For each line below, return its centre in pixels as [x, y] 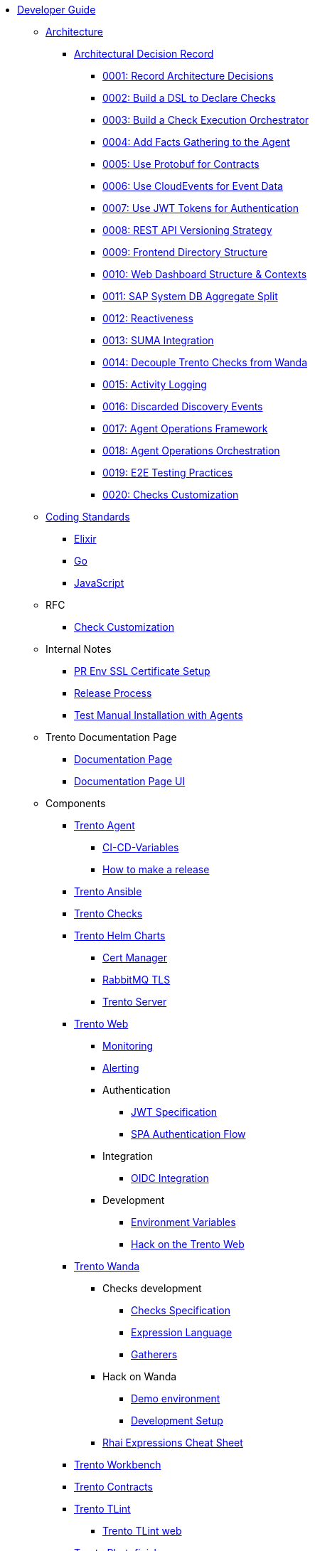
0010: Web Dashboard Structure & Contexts [205, 274]
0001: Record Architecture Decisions [188, 76]
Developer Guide [57, 10]
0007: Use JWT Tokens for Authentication [201, 208]
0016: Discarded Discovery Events [183, 406]
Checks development [152, 1288]
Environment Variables [183, 1222]
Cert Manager [135, 958]
